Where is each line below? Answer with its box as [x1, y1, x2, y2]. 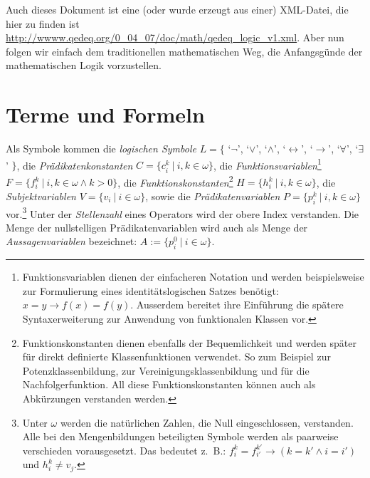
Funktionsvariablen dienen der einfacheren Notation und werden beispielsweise [22, 269, 364, 284]
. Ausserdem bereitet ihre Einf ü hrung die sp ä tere [130, 297, 344, 312]
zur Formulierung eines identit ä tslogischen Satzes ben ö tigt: [22, 283, 279, 298]
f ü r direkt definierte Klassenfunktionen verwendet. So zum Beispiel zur [22, 349, 331, 364]
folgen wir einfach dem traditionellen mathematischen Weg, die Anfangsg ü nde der [6, 43, 363, 58]
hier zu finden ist [6, 16, 80, 31]
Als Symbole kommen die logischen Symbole [6, 141, 196, 156]
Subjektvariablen [6, 188, 76, 203]
